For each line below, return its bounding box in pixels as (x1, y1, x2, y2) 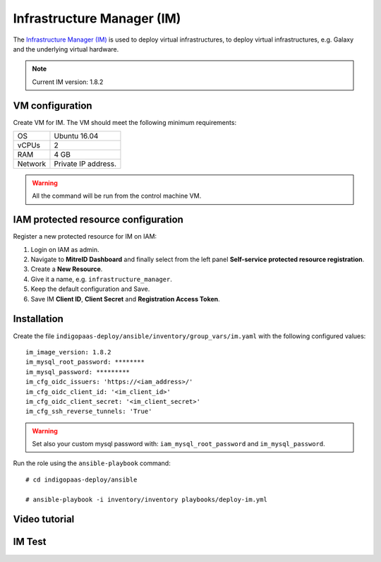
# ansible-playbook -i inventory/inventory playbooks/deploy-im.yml (25, 495, 267, 503)
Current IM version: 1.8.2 (32, 78, 104, 86)
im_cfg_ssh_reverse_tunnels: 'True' (25, 407, 152, 416)
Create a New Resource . (30, 265, 103, 273)
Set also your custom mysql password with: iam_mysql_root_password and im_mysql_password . (32, 440, 326, 448)
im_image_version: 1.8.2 (25, 348, 111, 356)
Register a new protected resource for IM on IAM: (13, 232, 157, 241)
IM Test (13, 536, 47, 548)
